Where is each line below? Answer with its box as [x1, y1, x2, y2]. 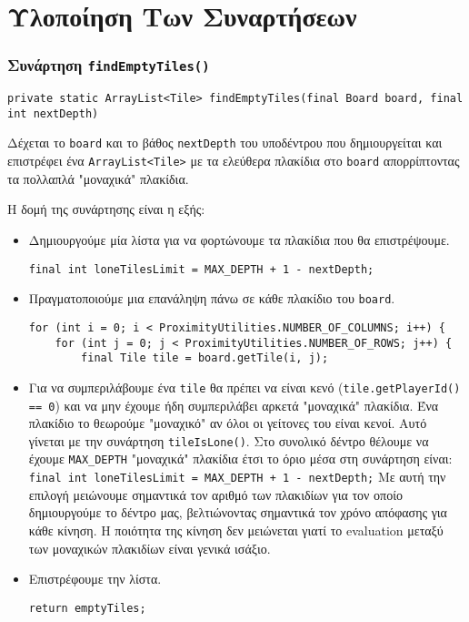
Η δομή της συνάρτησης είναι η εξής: [7, 199, 205, 219]
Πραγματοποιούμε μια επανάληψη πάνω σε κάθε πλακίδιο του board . [28, 289, 395, 308]
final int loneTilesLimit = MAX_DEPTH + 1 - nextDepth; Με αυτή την [28, 467, 446, 486]
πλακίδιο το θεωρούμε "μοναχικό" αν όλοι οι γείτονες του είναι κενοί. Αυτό [28, 413, 427, 433]
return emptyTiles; [28, 601, 146, 615]
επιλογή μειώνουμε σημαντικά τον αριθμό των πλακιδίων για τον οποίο [28, 484, 403, 504]
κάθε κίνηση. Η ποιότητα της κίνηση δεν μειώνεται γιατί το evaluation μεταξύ [28, 520, 444, 539]
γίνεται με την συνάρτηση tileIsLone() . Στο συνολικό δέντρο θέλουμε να [28, 431, 429, 450]
